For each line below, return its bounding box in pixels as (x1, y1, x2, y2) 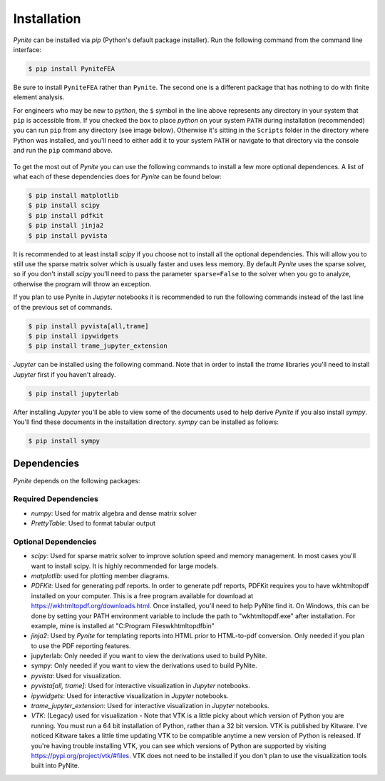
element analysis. (13, 93, 65, 101)
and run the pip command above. (13, 146, 113, 155)
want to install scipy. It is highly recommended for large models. (31, 561, 219, 570)
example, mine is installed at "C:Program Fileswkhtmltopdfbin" (31, 621, 215, 630)
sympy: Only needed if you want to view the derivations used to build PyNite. (31, 661, 257, 670)
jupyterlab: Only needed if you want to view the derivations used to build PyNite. (31, 652, 267, 660)
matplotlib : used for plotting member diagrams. (31, 571, 170, 580)
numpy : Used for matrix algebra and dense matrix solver (31, 509, 197, 518)
